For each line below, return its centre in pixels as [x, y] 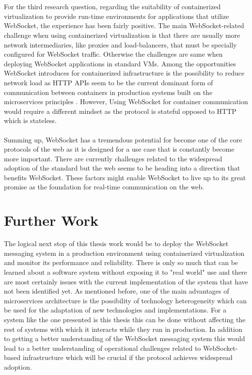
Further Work [51, 220]
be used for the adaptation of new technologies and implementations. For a [115, 310]
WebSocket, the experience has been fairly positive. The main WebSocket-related [124, 25]
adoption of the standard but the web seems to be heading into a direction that [122, 168]
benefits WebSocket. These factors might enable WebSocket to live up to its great [125, 177]
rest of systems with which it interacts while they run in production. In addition [123, 329]
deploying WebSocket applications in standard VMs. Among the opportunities [120, 63]
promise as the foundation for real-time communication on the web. [104, 187]
